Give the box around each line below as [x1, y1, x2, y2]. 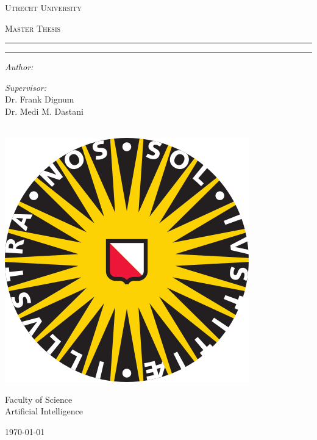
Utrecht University [5, 1, 82, 13]
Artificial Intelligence [5, 405, 83, 417]
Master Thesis [5, 21, 61, 34]
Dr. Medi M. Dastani [5, 104, 84, 117]
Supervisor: [5, 81, 46, 93]
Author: [5, 60, 34, 73]
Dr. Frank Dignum [5, 93, 74, 106]
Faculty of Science [5, 392, 73, 405]
